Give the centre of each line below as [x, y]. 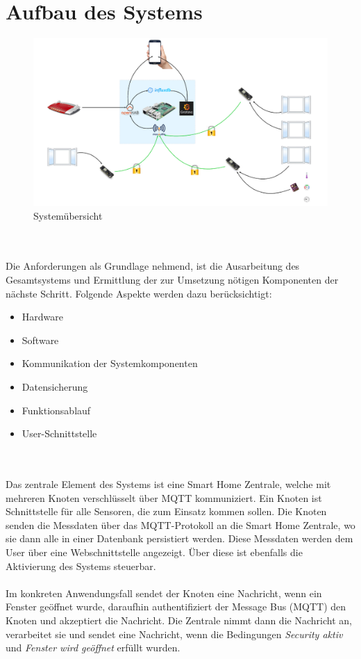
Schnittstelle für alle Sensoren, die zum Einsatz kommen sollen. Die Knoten [166, 511]
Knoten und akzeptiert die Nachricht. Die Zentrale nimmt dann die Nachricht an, [179, 620]
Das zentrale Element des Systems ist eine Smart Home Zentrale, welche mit [168, 484]
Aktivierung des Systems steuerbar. [81, 566]
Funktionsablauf [56, 410]
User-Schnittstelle [59, 433]
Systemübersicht [68, 215]
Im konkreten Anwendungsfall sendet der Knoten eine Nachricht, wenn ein [164, 593]
